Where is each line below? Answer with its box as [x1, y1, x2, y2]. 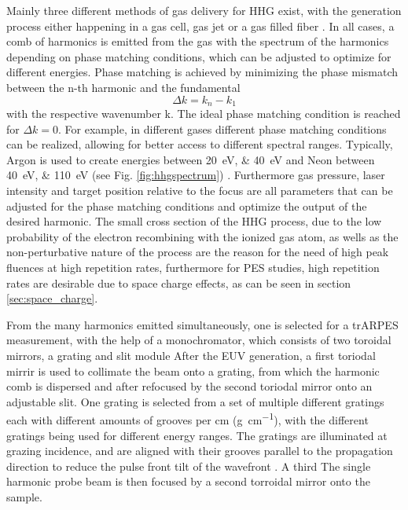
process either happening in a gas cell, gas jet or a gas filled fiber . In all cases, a [6, 17, 395, 34]
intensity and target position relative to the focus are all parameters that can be [6, 182, 393, 198]
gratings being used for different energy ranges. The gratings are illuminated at [6, 427, 388, 443]
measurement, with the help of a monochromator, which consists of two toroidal [6, 332, 391, 348]
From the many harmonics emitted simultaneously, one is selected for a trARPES [6, 316, 399, 332]
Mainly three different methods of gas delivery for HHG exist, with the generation [6, 2, 402, 18]
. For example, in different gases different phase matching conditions [58, 120, 387, 137]
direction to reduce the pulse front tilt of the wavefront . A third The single [6, 457, 371, 474]
